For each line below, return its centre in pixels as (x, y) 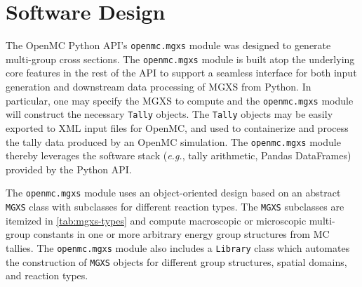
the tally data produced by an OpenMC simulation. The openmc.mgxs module (173, 141)
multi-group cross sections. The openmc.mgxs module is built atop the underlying (180, 59)
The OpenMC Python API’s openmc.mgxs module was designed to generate (168, 45)
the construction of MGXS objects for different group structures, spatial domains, (176, 261)
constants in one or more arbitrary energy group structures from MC (181, 234)
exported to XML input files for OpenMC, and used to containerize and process (177, 127)
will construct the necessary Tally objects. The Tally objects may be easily (169, 114)
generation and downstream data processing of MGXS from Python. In (159, 87)
